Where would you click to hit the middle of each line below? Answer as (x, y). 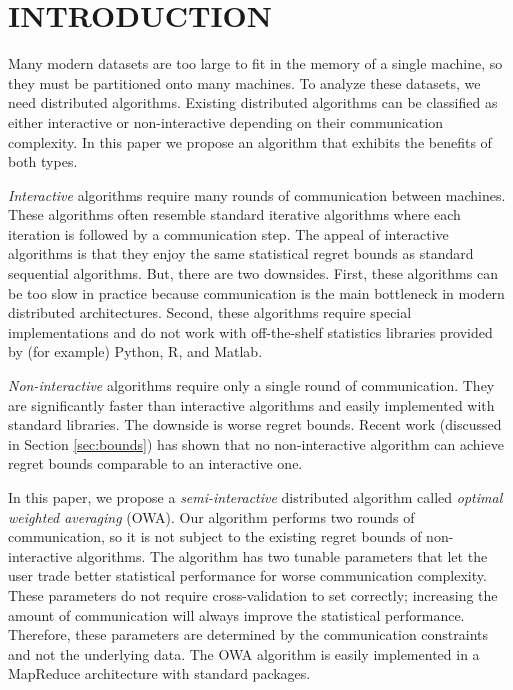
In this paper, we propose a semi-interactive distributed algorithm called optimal (255, 497)
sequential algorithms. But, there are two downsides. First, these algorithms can (253, 273)
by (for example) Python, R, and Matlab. (135, 351)
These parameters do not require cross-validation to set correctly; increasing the (253, 594)
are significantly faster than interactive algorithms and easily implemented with (251, 404)
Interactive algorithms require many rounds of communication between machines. (257, 194)
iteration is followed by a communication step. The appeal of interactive (228, 233)
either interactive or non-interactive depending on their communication (225, 121)
